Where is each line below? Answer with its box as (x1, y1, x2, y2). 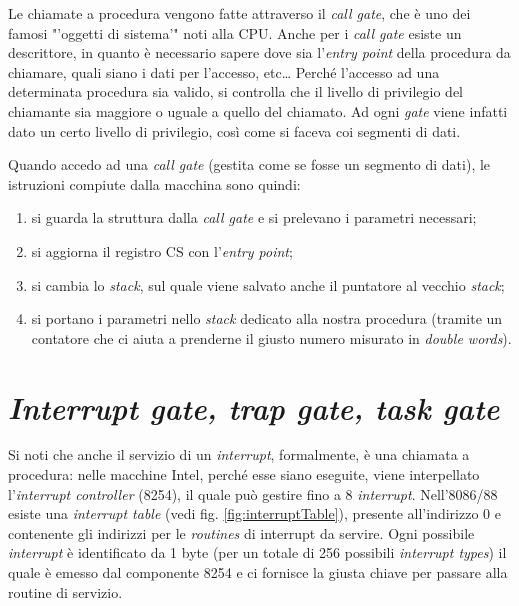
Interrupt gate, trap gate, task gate (8, 386, 500, 428)
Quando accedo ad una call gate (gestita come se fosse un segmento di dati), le (8, 154, 491, 175)
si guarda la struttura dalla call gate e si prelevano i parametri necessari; (31, 207, 477, 228)
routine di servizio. (8, 581, 123, 602)
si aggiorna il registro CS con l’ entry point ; (31, 240, 293, 261)
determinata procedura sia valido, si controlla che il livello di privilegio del (8, 81, 463, 102)
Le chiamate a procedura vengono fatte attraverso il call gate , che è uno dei (8, 3, 471, 23)
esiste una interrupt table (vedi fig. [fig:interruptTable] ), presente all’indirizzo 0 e (8, 503, 501, 524)
